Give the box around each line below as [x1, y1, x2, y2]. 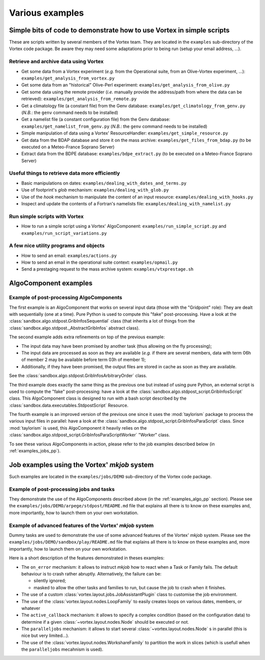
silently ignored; [33, 577, 66, 584]
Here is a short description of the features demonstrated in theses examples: [9, 555, 164, 561]
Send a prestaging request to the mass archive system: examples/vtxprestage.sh [21, 266, 194, 272]
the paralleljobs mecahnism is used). [21, 646, 104, 653]
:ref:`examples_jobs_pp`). [9, 448, 61, 454]
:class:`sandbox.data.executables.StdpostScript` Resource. [9, 402, 129, 408]
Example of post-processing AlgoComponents [9, 294, 123, 301]
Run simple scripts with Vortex [9, 213, 84, 220]
